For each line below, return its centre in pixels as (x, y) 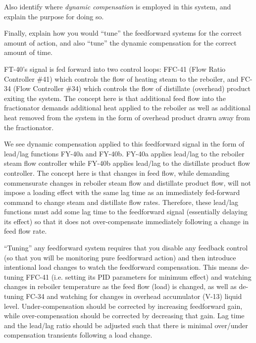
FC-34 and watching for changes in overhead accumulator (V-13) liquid (134, 296)
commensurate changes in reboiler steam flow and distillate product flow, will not (128, 182)
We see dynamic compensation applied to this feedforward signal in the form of (124, 144)
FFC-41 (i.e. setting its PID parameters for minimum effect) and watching (139, 276)
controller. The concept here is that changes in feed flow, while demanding (117, 172)
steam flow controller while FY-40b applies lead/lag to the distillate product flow (127, 163)
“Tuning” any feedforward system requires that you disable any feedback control (126, 248)
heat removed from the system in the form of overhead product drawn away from (127, 117)
